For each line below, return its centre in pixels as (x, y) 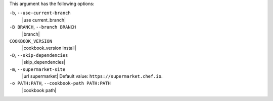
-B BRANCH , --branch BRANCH (43, 27)
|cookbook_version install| (49, 48)
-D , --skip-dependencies (39, 55)
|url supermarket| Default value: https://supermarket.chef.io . (92, 76)
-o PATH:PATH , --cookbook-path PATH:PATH (60, 83)
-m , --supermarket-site (37, 69)
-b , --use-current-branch (40, 13)
